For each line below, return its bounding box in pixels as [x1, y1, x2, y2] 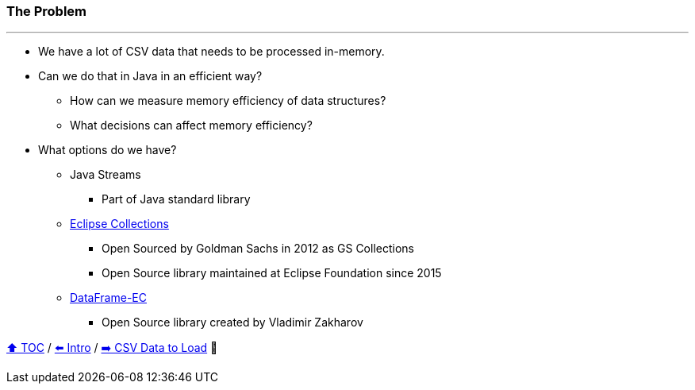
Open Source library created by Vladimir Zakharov [102, 315, 363, 330]
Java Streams [70, 168, 141, 182]
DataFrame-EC [70, 291, 147, 305]
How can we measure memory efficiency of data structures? [70, 94, 386, 108]
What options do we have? [38, 143, 177, 157]
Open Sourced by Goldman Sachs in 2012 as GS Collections [102, 241, 414, 256]
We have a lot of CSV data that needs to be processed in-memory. [38, 44, 385, 59]
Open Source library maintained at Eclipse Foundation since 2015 [102, 266, 442, 280]
